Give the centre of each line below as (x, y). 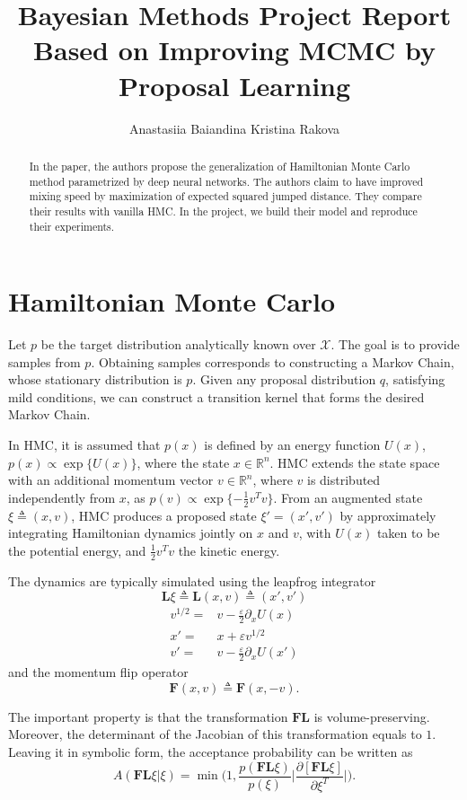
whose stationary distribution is (95, 379)
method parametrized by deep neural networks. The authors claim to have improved (226, 181)
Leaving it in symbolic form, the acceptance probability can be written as (211, 751)
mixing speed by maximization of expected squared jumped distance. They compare (225, 196)
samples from (44, 361)
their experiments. (72, 226)
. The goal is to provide (395, 344)
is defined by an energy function (292, 445)
